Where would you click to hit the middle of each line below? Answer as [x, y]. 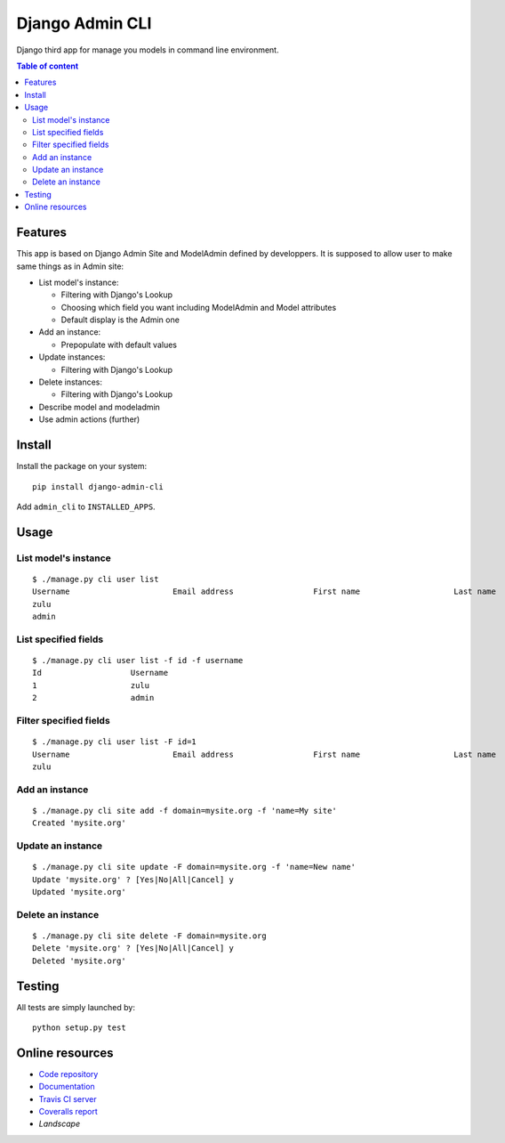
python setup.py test [79, 1028]
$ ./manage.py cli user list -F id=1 [115, 742]
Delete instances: [70, 382]
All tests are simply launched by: [76, 1007]
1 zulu [91, 685]
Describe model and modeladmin [99, 407]
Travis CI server [68, 1098]
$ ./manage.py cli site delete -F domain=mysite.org [149, 936]
